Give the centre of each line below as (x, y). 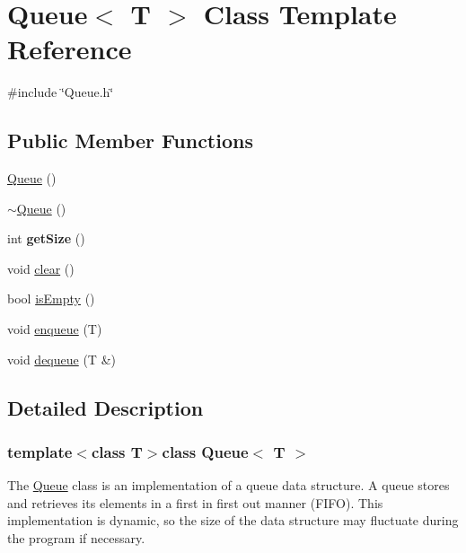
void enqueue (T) (55, 329)
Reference (70, 49)
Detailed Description (106, 407)
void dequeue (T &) (62, 359)
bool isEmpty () (51, 298)
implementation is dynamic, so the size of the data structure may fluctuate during (233, 520)
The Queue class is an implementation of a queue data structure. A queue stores (229, 485)
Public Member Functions (130, 140)
